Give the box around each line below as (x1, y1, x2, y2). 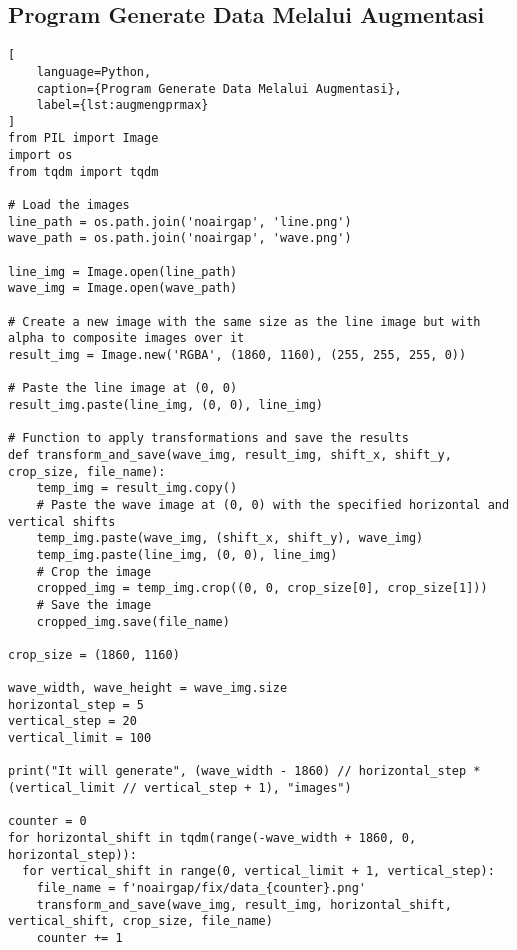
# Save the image (36, 597, 152, 612)
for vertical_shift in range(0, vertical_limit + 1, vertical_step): (22, 864, 495, 879)
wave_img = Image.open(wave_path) (8, 281, 238, 296)
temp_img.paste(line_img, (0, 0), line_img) (36, 547, 338, 562)
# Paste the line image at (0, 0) (8, 381, 238, 396)
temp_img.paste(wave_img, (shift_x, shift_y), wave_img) (36, 531, 424, 546)
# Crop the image (36, 564, 152, 579)
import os (8, 148, 73, 163)
